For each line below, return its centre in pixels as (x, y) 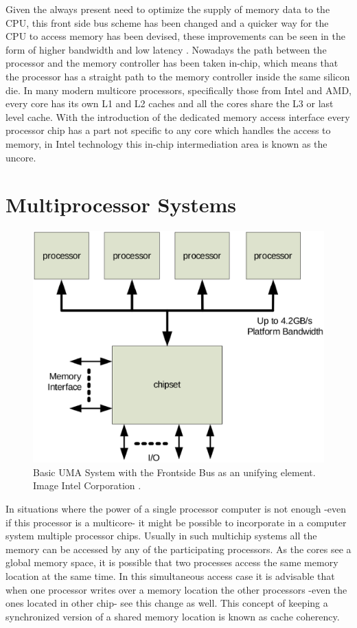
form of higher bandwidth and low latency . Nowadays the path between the (166, 49)
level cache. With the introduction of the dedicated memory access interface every (178, 116)
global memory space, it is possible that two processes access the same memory (172, 562)
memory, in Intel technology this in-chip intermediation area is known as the (166, 143)
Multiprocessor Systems (121, 204)
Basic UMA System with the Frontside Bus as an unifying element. (174, 472)
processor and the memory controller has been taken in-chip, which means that (172, 63)
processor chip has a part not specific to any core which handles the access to (168, 130)
